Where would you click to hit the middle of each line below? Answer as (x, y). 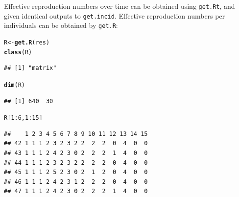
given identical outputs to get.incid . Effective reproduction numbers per (115, 15)
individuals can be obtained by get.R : (61, 25)
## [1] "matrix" (30, 68)
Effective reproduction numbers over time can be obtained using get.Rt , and (119, 6)
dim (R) (14, 85)
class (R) (18, 52)
